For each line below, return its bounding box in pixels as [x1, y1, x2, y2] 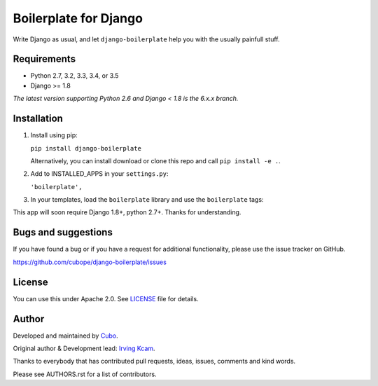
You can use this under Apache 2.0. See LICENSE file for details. [13, 294, 199, 303]
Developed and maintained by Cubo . [13, 331, 118, 340]
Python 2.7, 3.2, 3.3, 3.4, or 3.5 [30, 71, 119, 80]
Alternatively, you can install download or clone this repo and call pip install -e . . [30, 156, 281, 165]
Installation [13, 113, 63, 125]
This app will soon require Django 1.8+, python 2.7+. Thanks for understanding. [13, 208, 241, 216]
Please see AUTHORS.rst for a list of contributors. [13, 370, 157, 378]
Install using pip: [30, 131, 78, 139]
